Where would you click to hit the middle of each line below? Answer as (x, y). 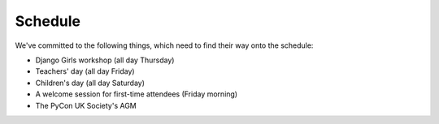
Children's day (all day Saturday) (90, 83)
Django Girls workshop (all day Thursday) (105, 60)
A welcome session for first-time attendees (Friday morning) (137, 94)
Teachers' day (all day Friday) (85, 71)
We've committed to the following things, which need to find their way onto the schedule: (164, 45)
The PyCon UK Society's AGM (86, 105)
